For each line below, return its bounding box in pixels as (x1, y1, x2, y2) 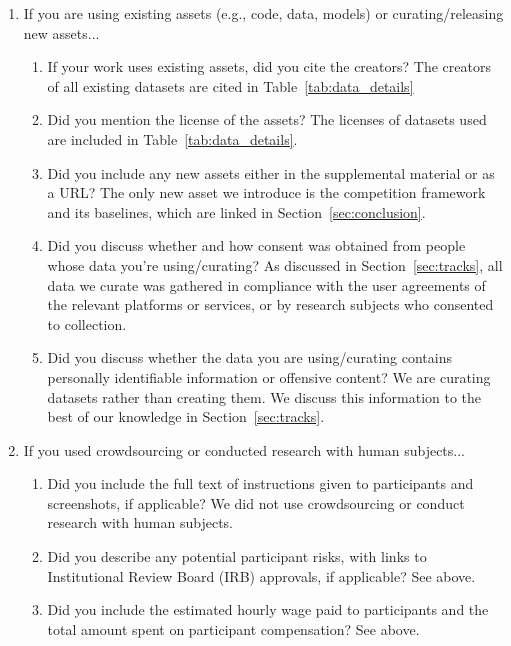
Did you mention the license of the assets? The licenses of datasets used (47, 109, 487, 130)
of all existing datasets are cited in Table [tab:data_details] (47, 75, 414, 96)
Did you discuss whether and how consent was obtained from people (47, 235, 466, 256)
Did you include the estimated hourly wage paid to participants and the (47, 599, 489, 620)
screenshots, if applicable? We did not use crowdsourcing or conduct (47, 492, 465, 513)
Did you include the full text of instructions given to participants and (47, 473, 474, 494)
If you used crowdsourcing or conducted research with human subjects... (23, 439, 465, 460)
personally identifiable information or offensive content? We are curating (47, 366, 491, 387)
